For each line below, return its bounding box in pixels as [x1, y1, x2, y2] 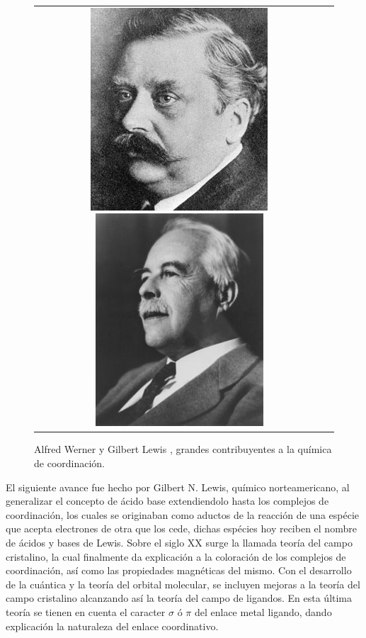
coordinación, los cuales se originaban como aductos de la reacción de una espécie [6, 507, 360, 522]
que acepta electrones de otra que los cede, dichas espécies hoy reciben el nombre [6, 521, 357, 536]
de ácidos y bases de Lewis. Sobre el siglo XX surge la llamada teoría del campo [6, 535, 353, 549]
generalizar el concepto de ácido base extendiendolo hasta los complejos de [6, 493, 329, 508]
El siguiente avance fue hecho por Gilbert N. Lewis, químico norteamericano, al [6, 479, 350, 494]
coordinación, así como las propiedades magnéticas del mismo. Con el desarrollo [6, 563, 352, 578]
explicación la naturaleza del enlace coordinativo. [6, 618, 219, 633]
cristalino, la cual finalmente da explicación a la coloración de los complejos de [6, 549, 346, 564]
